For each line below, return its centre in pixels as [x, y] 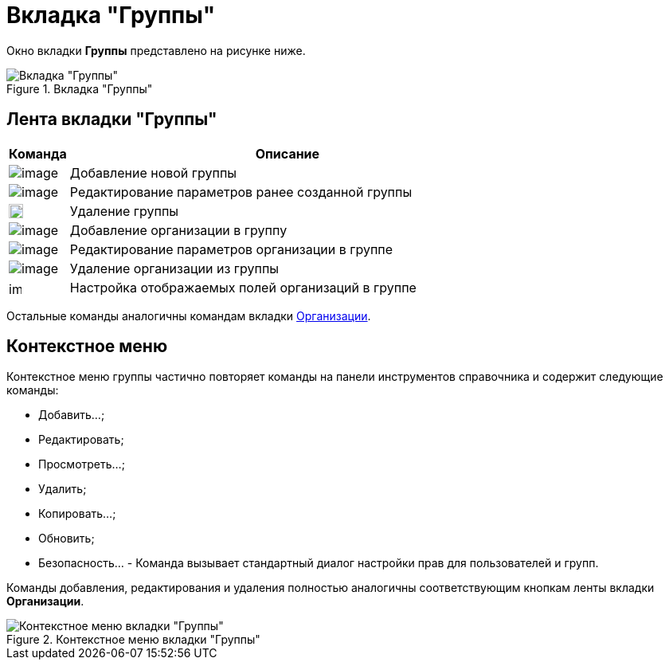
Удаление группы [124, 211]
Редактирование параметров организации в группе [231, 249]
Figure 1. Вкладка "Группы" [80, 88]
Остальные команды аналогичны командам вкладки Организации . [189, 315]
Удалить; [63, 489]
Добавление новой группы [153, 172]
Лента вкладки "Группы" [112, 119]
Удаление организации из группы [174, 268]
